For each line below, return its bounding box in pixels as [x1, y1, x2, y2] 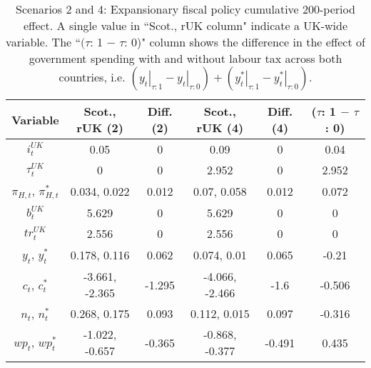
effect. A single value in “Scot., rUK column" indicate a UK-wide [23, 17, 348, 34]
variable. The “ [6, 34, 81, 50]
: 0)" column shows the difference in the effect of [124, 34, 365, 50]
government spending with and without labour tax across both [29, 50, 342, 66]
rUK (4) [196, 119, 244, 136]
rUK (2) [76, 119, 123, 136]
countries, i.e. [59, 69, 126, 85]
